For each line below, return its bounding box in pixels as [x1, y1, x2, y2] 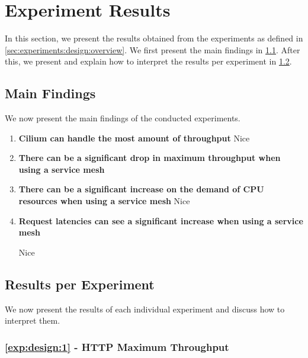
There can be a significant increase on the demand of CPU [18, 183, 264, 195]
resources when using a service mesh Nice [18, 195, 190, 207]
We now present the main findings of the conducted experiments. [5, 112, 240, 124]
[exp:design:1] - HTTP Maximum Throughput [5, 339, 229, 354]
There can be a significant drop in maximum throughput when [18, 151, 281, 164]
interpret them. [5, 314, 60, 327]
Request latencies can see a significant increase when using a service [18, 214, 303, 227]
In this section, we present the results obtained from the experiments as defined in [5, 32, 303, 44]
